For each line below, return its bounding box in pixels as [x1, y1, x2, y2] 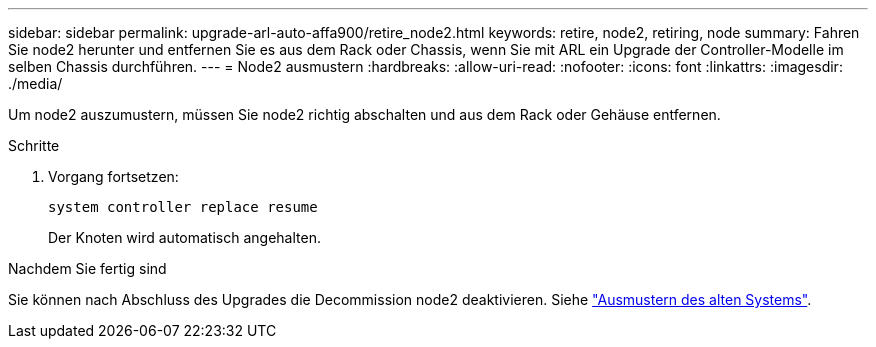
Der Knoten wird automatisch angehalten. [48, 229, 321, 246]
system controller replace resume [48, 199, 318, 215]
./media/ [8, 75, 63, 92]
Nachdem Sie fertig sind [8, 260, 167, 277]
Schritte [8, 137, 60, 154]
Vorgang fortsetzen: [48, 168, 179, 185]
